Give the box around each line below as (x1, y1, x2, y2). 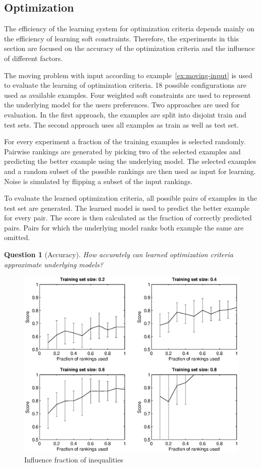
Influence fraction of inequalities (24, 454, 124, 465)
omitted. (4, 232, 30, 243)
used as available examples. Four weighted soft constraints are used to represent (4, 89, 251, 100)
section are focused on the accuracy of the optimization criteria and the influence (4, 43, 255, 53)
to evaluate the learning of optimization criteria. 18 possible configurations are (4, 80, 246, 90)
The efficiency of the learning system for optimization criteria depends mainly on (4, 23, 254, 34)
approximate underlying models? (4, 259, 103, 269)
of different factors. (4, 52, 63, 63)
